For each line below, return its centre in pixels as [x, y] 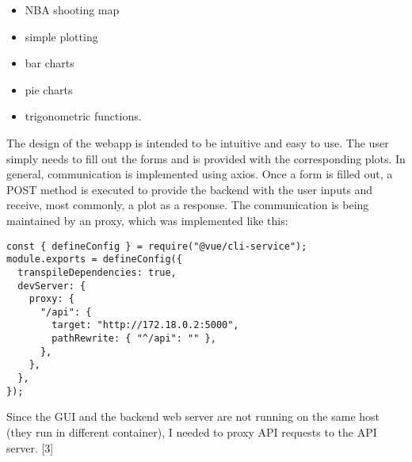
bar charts [50, 63]
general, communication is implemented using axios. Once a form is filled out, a [200, 174]
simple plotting [61, 36]
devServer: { [52, 286]
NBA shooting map [72, 10]
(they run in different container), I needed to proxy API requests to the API [192, 432]
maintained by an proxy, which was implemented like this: [147, 220]
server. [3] [30, 447]
